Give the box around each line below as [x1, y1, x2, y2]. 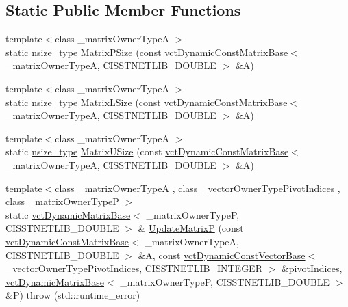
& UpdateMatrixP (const [138, 221, 244, 235]
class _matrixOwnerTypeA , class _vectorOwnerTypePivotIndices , [55, 181, 340, 195]
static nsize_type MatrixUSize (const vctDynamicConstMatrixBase [5, 144, 289, 159]
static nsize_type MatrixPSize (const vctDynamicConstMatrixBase [5, 44, 288, 59]
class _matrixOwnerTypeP [5, 194, 119, 209]
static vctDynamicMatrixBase [5, 207, 131, 222]
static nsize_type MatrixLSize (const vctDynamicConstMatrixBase [5, 94, 288, 109]
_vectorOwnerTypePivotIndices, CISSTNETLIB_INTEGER [5, 261, 262, 276]
